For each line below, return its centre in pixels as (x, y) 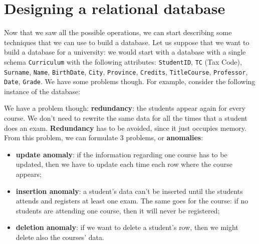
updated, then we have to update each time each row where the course (124, 164)
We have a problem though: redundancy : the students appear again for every (125, 108)
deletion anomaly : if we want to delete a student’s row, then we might (127, 227)
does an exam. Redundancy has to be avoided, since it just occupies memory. (125, 128)
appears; (29, 174)
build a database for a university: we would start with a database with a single (125, 52)
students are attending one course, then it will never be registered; (118, 210)
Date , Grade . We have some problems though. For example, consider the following (130, 81)
